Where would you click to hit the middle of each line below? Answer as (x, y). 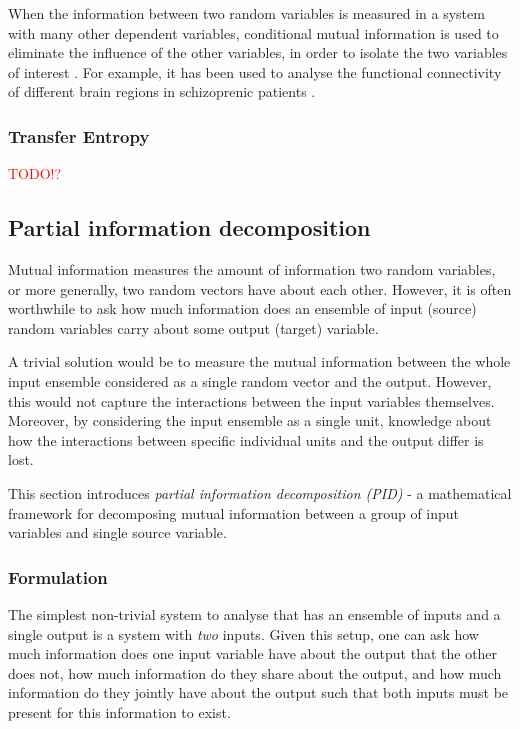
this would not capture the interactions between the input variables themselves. (251, 400)
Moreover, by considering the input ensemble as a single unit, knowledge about (250, 420)
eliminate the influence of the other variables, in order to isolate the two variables (258, 52)
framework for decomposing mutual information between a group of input (234, 512)
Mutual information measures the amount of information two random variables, (252, 268)
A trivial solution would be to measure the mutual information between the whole (259, 361)
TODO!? (35, 173)
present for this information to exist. (119, 711)
